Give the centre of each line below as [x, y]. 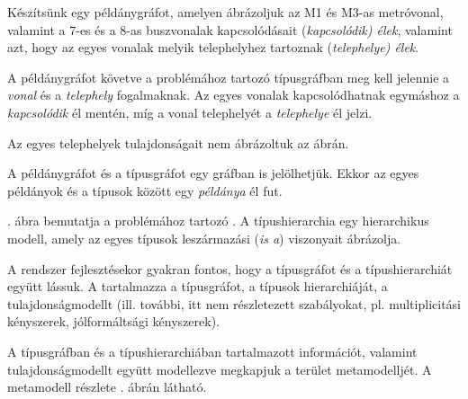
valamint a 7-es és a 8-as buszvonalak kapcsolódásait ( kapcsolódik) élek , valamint [230, 29]
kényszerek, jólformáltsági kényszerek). [113, 321]
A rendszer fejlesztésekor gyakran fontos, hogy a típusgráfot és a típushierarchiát [230, 268]
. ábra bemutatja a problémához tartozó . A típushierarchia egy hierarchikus [218, 221]
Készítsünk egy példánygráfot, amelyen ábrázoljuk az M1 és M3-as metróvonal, [225, 12]
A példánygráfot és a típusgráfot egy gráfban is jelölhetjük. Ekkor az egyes [213, 173]
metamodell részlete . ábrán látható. [107, 387]
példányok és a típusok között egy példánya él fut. [145, 190]
